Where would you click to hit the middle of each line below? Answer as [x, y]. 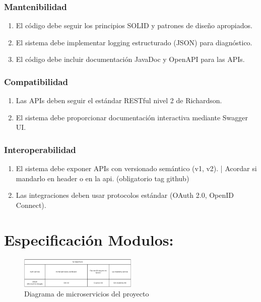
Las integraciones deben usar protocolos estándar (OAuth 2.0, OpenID [125, 195]
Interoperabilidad [40, 149]
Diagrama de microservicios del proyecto [87, 294]
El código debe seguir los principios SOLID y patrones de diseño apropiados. [134, 25]
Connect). [31, 205]
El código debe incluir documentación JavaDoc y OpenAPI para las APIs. [130, 59]
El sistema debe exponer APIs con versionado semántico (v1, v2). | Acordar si [136, 168]
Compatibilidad [36, 81]
